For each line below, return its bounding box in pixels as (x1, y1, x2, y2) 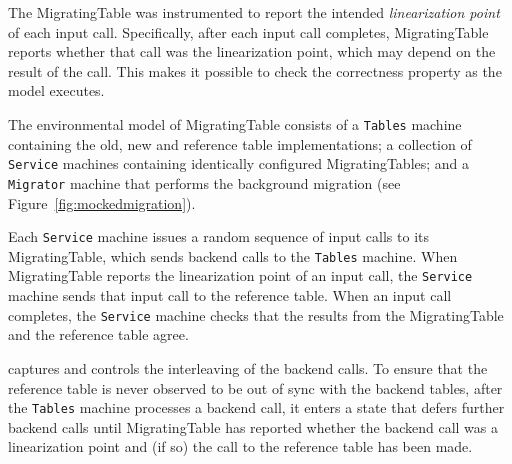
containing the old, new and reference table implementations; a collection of (8, 133, 472, 154)
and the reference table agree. (8, 324, 189, 345)
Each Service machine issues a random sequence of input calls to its (8, 226, 430, 247)
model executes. (8, 80, 105, 101)
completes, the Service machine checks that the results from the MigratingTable (8, 304, 504, 325)
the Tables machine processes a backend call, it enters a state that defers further (8, 397, 505, 418)
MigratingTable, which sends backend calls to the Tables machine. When (8, 245, 458, 266)
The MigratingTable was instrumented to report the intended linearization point (8, 2, 500, 22)
